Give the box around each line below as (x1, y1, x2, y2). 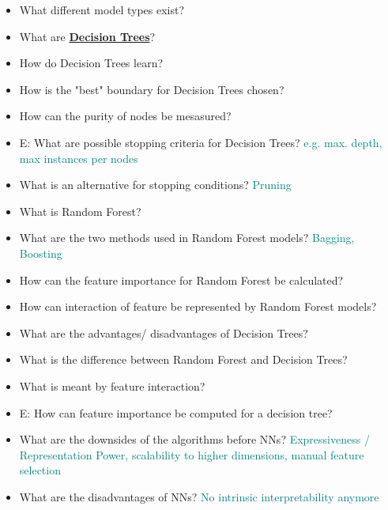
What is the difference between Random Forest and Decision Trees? (19, 351, 348, 368)
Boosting (19, 244, 62, 261)
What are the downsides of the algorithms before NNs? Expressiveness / (19, 431, 370, 448)
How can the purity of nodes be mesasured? (19, 108, 232, 124)
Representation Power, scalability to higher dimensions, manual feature (19, 446, 364, 463)
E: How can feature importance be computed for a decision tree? (19, 404, 333, 421)
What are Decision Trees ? (19, 28, 156, 44)
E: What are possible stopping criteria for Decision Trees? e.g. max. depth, (19, 134, 382, 150)
